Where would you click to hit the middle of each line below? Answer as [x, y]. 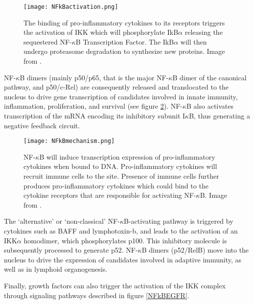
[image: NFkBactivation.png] [71, 7]
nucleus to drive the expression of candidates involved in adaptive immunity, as [123, 259]
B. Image [214, 195]
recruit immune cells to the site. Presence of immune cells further [121, 176]
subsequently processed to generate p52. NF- [71, 250]
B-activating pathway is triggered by [178, 221]
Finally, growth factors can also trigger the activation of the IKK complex [115, 285]
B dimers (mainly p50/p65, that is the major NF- [94, 77]
